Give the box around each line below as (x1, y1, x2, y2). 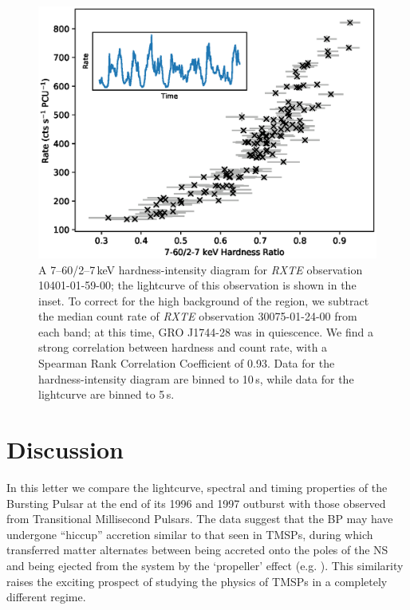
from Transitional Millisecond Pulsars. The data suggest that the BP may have (6, 510, 393, 527)
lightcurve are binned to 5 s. (38, 386, 175, 403)
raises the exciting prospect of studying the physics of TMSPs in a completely (6, 573, 388, 589)
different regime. (6, 588, 86, 605)
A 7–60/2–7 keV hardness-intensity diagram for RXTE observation (38, 261, 363, 277)
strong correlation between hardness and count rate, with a (38, 339, 328, 356)
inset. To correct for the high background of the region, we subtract (38, 292, 369, 309)
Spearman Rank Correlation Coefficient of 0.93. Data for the (38, 355, 335, 372)
